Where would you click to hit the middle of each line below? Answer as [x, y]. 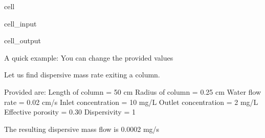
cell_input [20, 23]
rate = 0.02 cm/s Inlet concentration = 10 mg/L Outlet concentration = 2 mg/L [131, 102]
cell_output [23, 40]
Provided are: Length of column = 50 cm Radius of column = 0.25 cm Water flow [133, 91]
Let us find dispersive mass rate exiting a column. [82, 75]
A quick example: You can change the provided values [89, 57]
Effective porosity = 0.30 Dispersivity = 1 [70, 112]
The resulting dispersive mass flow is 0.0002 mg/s [82, 129]
